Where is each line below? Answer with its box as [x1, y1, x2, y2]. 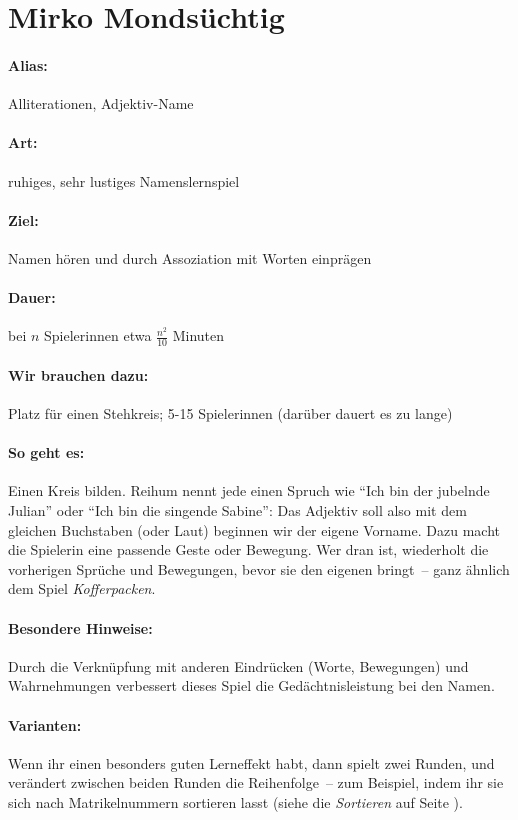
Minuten [172, 325, 225, 346]
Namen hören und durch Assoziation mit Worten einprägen [8, 247, 372, 268]
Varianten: [8, 714, 82, 735]
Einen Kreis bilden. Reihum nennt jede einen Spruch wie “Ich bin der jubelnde [8, 480, 490, 501]
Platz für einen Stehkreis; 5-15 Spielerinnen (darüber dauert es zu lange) [8, 402, 453, 423]
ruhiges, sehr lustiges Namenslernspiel [8, 170, 240, 191]
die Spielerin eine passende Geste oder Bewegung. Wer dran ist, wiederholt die [8, 539, 489, 560]
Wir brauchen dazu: [8, 364, 149, 385]
